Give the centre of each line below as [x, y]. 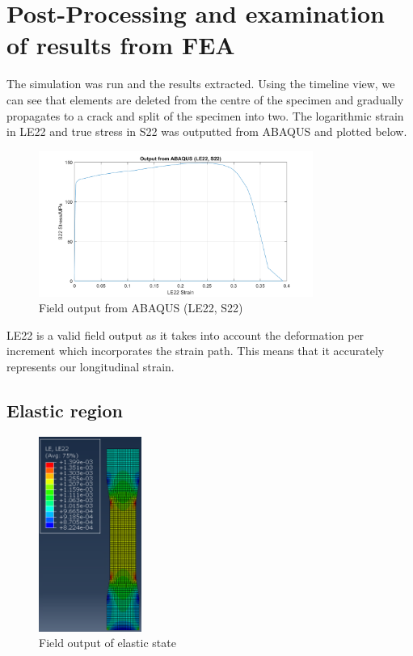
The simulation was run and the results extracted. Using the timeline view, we [201, 84]
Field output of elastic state [107, 643]
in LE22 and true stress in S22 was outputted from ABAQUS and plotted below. [207, 131]
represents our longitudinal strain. [91, 366]
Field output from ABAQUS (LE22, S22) [141, 308]
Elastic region [65, 410]
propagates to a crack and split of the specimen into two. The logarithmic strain [205, 115]
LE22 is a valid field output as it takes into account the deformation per [185, 334]
